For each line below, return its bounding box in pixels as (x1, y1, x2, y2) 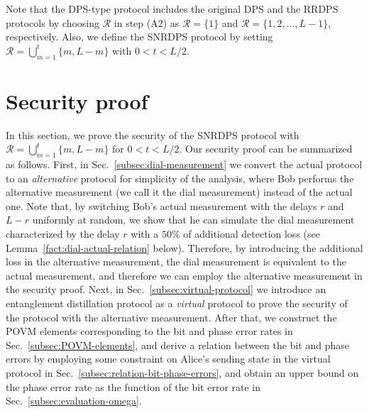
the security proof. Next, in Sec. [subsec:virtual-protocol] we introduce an (6, 282, 326, 297)
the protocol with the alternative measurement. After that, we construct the (6, 309, 337, 324)
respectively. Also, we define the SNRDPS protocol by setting (6, 29, 273, 44)
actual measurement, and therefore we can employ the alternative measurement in (6, 268, 363, 282)
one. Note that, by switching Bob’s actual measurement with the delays (6, 198, 317, 213)
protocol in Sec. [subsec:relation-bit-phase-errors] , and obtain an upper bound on (6, 365, 359, 380)
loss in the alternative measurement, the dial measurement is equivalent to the (6, 254, 346, 269)
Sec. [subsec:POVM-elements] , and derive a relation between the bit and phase (6, 337, 349, 352)
